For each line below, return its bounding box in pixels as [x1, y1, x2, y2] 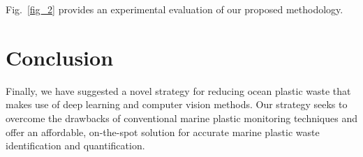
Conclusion [6, 43, 114, 71]
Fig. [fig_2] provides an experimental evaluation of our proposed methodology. [6, 2, 343, 16]
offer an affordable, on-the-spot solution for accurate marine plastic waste [6, 124, 320, 139]
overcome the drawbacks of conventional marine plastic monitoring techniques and [6, 110, 357, 125]
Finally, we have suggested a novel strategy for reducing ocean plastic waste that [6, 83, 351, 98]
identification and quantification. [6, 138, 145, 153]
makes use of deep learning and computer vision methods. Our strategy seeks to [6, 97, 348, 112]
